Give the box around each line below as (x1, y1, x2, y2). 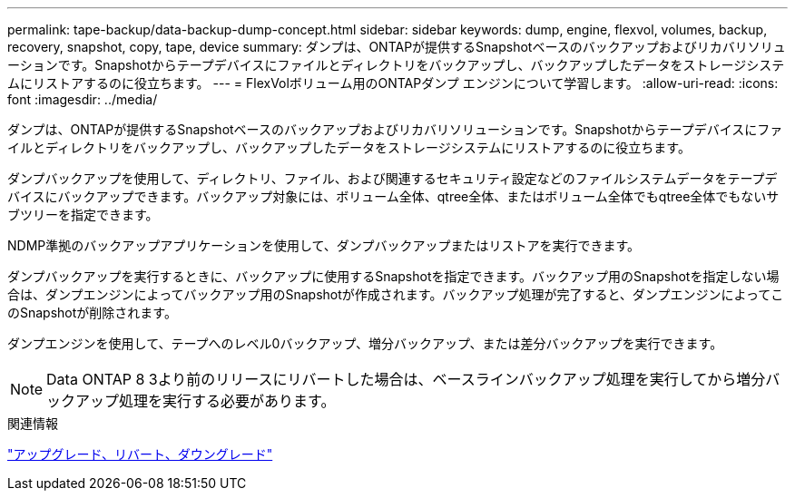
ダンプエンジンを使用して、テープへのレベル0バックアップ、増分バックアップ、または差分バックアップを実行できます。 (7, 336, 723, 351)
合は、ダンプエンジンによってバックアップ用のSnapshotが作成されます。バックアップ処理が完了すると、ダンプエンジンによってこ (7, 287, 784, 302)
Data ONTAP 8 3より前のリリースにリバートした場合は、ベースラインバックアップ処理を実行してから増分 (46, 370, 766, 388)
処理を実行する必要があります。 (119, 392, 336, 410)
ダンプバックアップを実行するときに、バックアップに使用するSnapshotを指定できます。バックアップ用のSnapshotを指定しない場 (7, 269, 780, 284)
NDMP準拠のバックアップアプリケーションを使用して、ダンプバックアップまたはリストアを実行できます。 (7, 238, 641, 253)
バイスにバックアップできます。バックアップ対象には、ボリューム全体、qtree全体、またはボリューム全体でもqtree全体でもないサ (7, 189, 780, 204)
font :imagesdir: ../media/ (7, 92, 158, 107)
